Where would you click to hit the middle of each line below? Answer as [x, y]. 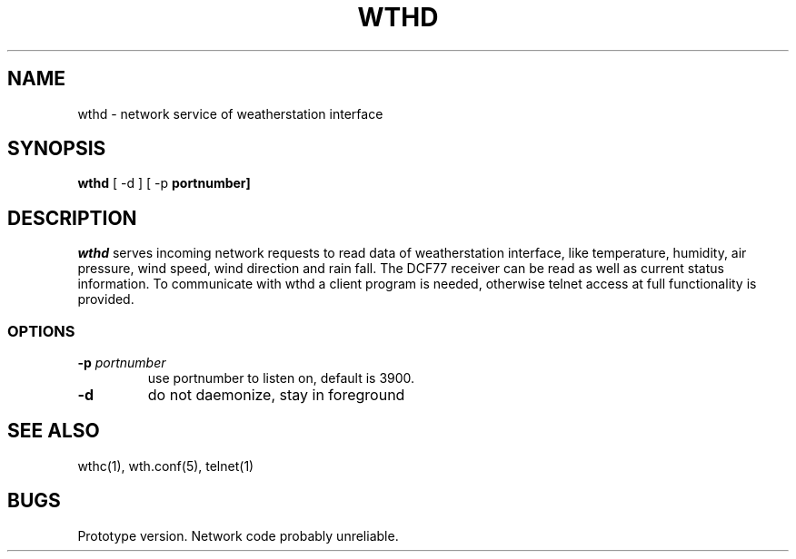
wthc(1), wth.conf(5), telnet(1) [166, 466]
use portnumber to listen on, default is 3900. [281, 378]
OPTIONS [41, 331]
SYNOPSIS [57, 149]
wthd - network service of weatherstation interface [230, 113]
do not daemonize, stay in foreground [276, 395]
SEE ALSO [54, 431]
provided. [106, 299]
